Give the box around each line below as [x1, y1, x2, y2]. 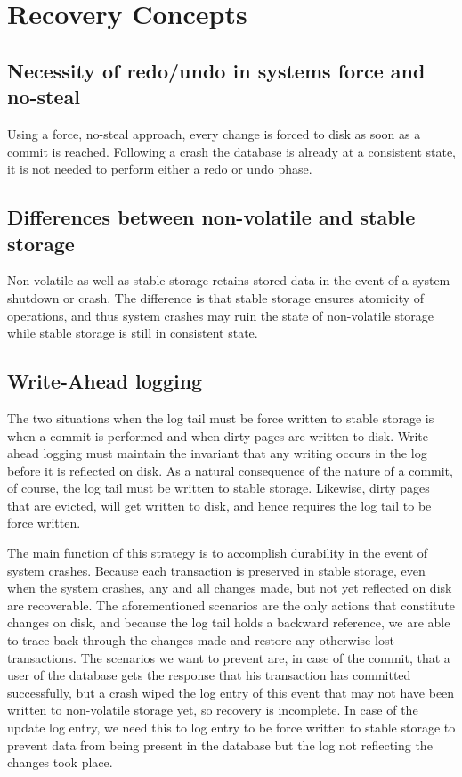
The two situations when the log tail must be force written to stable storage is [7, 408, 434, 427]
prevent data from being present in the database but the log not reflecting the [7, 735, 433, 754]
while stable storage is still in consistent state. [7, 323, 258, 342]
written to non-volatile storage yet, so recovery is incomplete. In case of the [7, 700, 418, 719]
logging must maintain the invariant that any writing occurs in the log [43, 444, 427, 462]
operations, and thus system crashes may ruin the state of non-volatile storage [7, 306, 434, 324]
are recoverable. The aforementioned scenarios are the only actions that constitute [7, 595, 455, 614]
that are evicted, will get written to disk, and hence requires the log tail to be [7, 495, 432, 514]
